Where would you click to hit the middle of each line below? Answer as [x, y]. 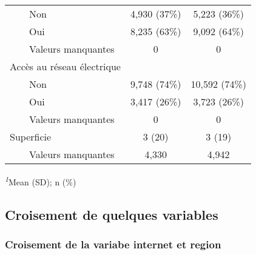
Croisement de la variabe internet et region [113, 244]
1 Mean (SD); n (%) [41, 181]
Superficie [31, 137]
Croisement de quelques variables [112, 214]
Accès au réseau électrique [65, 66]
